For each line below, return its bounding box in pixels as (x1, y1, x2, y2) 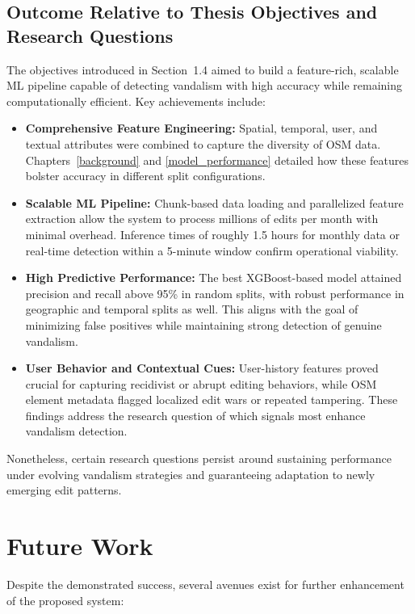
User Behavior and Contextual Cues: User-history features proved (25, 360, 379, 376)
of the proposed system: (6, 591, 124, 608)
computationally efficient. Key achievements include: (6, 92, 266, 109)
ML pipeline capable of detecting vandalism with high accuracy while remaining (6, 77, 402, 94)
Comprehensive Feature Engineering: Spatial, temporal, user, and (25, 120, 378, 137)
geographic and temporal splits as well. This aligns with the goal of (25, 301, 358, 318)
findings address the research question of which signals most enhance (25, 406, 366, 423)
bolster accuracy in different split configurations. (25, 167, 266, 184)
